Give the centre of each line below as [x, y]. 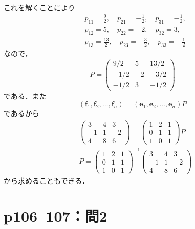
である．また [25, 95]
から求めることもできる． [47, 180]
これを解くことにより [39, 7]
